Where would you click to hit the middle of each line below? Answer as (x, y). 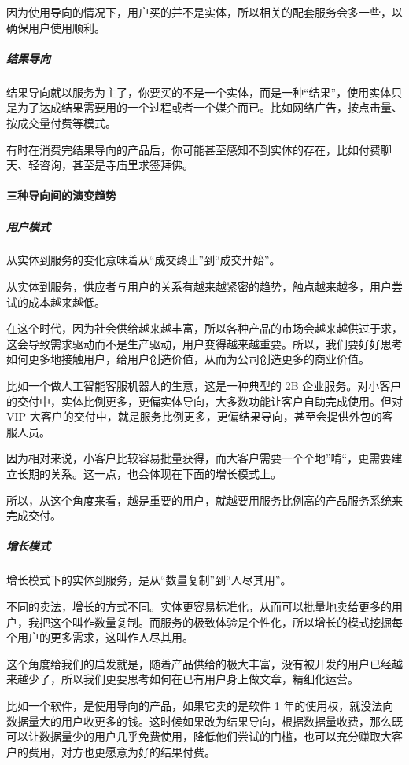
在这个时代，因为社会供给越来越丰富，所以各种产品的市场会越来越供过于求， (204, 328)
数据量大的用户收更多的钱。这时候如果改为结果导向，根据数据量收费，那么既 (204, 721)
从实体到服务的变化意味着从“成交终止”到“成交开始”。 (144, 260)
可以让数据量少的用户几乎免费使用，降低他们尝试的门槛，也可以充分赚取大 (199, 736)
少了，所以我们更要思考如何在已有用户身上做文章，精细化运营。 (193, 679)
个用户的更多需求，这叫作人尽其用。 (100, 637)
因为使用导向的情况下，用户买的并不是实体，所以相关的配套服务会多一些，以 (204, 12)
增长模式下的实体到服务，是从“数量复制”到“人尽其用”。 (149, 580)
